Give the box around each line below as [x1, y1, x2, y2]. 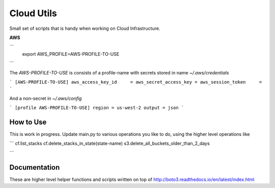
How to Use [9, 118, 47, 126]
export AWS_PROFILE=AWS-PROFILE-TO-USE [22, 51, 120, 57]
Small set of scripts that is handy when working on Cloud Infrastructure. [9, 25, 160, 31]
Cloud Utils [9, 8, 57, 19]
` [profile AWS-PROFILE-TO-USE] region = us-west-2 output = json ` [9, 105, 184, 111]
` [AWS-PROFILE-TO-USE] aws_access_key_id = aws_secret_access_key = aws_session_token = [9, 79, 262, 85]
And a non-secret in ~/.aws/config [9, 95, 82, 101]
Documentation [9, 163, 60, 172]
